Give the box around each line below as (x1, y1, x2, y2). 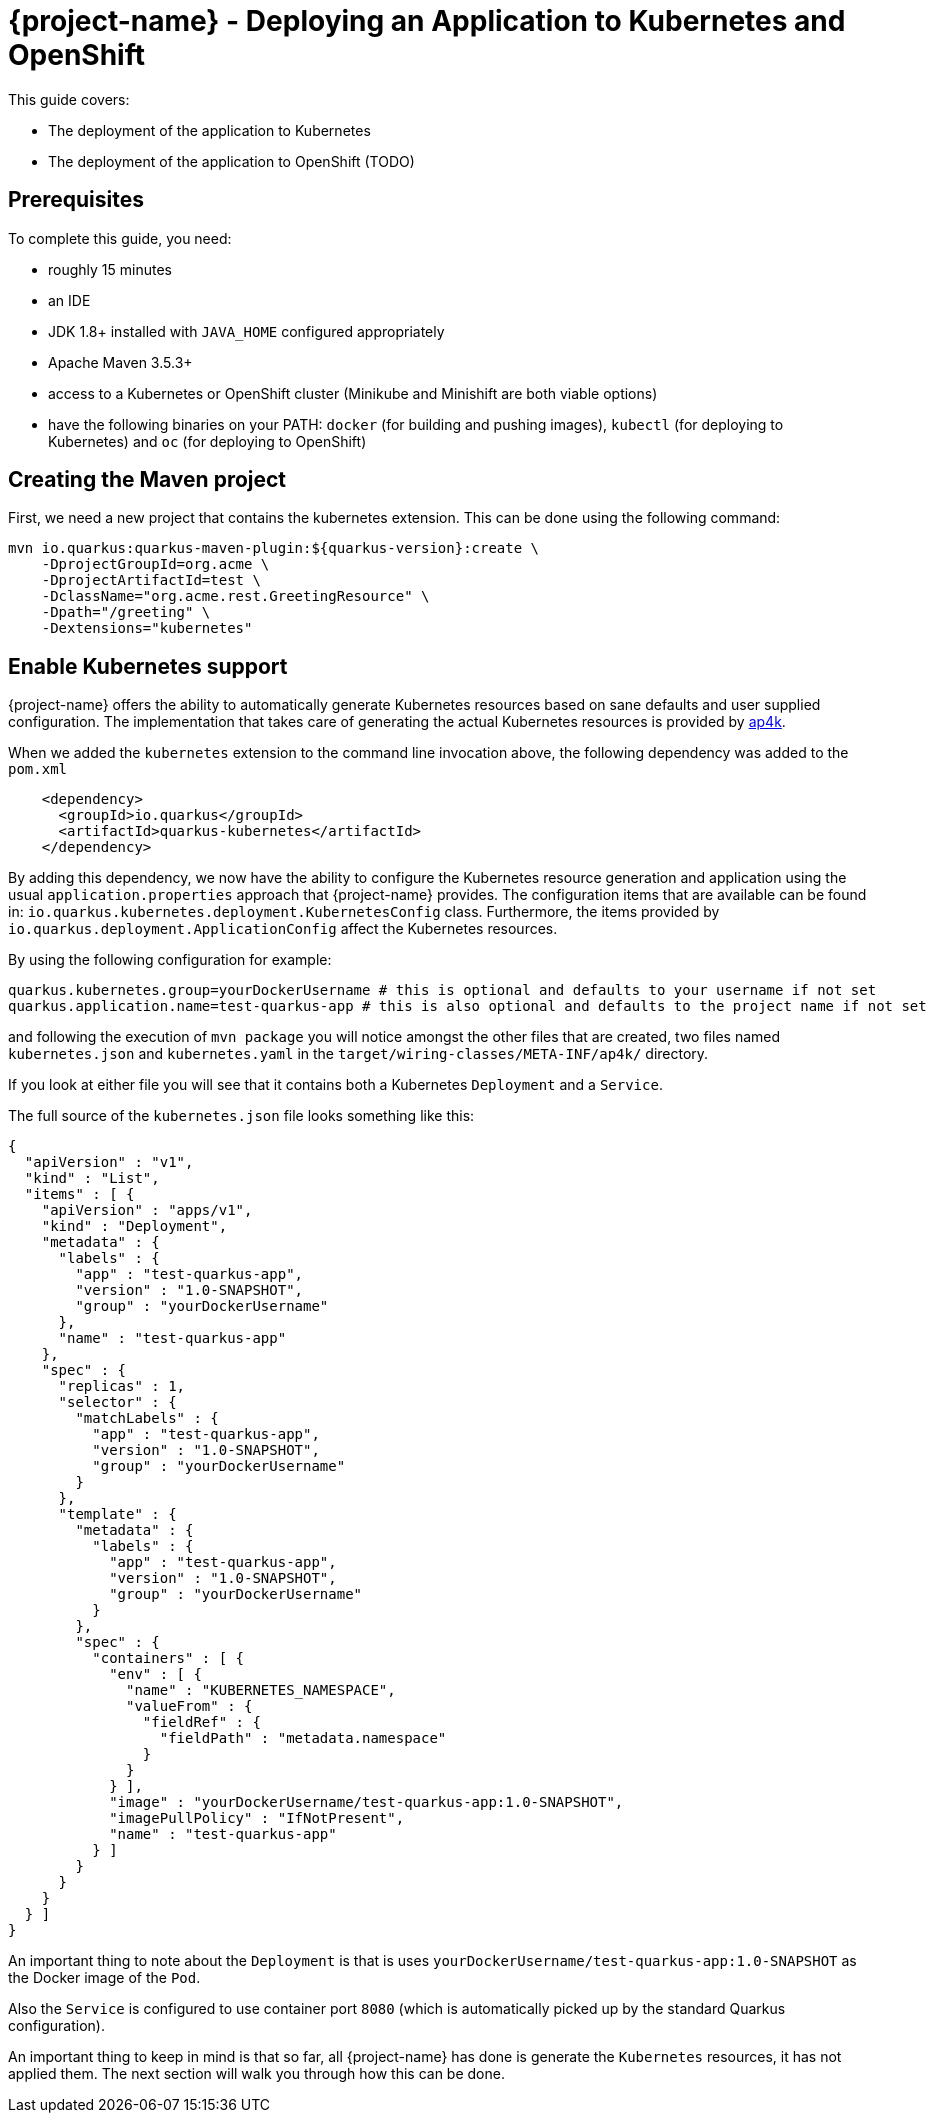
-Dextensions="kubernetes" (41, 620, 253, 637)
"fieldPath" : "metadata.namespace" (159, 1730, 447, 1747)
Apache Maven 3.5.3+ (48, 353, 193, 371)
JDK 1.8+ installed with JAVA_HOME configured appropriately (48, 322, 445, 340)
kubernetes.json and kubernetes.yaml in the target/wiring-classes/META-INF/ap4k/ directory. (8, 1045, 709, 1063)
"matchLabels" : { (75, 1410, 219, 1427)
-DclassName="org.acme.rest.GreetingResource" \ (41, 588, 430, 605)
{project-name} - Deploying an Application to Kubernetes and (8, 4, 846, 38)
